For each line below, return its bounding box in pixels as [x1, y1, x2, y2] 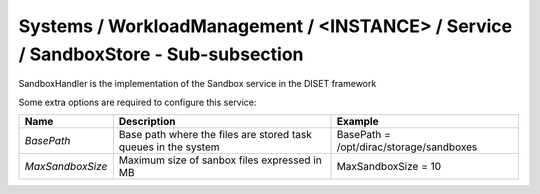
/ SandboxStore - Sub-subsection [18, 43, 304, 65]
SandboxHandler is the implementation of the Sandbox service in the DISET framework [18, 78, 377, 90]
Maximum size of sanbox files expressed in [118, 153, 322, 167]
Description [118, 115, 176, 129]
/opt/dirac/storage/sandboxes [336, 140, 478, 154]
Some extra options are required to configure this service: [18, 96, 257, 108]
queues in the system [118, 140, 220, 154]
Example [336, 115, 379, 129]
